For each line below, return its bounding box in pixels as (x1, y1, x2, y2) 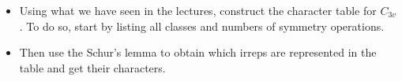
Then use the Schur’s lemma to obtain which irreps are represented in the (19, 44, 377, 61)
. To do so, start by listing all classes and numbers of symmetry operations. (19, 17, 385, 34)
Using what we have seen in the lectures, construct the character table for (19, 2, 377, 18)
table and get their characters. (19, 59, 166, 75)
